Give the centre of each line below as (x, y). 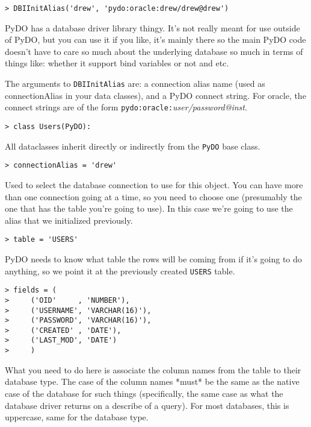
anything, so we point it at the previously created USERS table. (120, 270)
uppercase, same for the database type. (77, 417)
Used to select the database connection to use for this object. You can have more (154, 184)
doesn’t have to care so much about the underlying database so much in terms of (154, 51)
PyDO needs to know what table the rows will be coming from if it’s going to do (153, 258)
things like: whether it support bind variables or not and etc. (117, 63)
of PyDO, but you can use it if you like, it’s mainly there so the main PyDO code (155, 40)
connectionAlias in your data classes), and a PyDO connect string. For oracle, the (155, 95)
